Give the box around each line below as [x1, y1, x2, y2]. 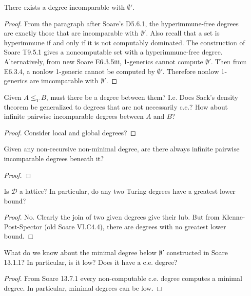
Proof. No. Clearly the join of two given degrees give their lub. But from [4, 212, 220, 222]
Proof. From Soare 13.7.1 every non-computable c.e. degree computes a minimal [4, 273, 242, 283]
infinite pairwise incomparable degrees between [4, 111, 144, 121]
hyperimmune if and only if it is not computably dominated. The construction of [4, 37, 245, 47]
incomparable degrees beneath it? [4, 153, 104, 163]
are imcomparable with [29, 75, 98, 86]
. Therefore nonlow [162, 66, 219, 76]
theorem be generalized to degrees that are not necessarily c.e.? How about [4, 101, 228, 111]
